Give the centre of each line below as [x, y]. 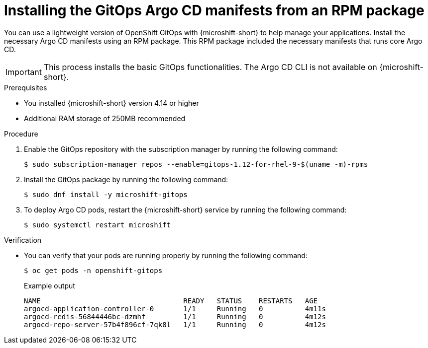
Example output [50, 285]
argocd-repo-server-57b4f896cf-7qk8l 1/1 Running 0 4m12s [175, 324]
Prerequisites [26, 87]
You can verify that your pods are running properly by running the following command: [166, 255]
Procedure [21, 134]
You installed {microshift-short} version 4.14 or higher [111, 103]
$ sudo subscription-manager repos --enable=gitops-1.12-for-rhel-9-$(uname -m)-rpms [196, 164]
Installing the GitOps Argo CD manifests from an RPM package [214, 10]
